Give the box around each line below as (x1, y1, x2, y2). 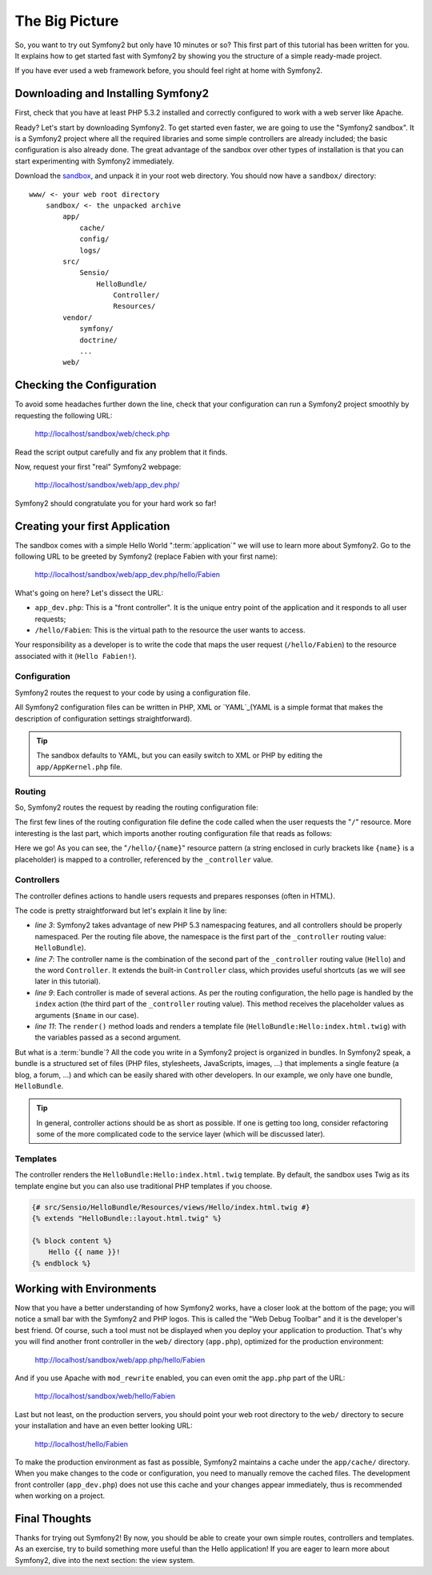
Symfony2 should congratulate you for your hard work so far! (14, 498, 217, 508)
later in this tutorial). (34, 976, 102, 986)
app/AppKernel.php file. (36, 761, 123, 771)
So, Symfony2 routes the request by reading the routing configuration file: (14, 802, 259, 812)
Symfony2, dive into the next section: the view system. (14, 1555, 195, 1565)
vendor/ (62, 313, 93, 322)
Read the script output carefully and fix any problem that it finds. (14, 447, 228, 457)
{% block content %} (31, 1236, 112, 1246)
